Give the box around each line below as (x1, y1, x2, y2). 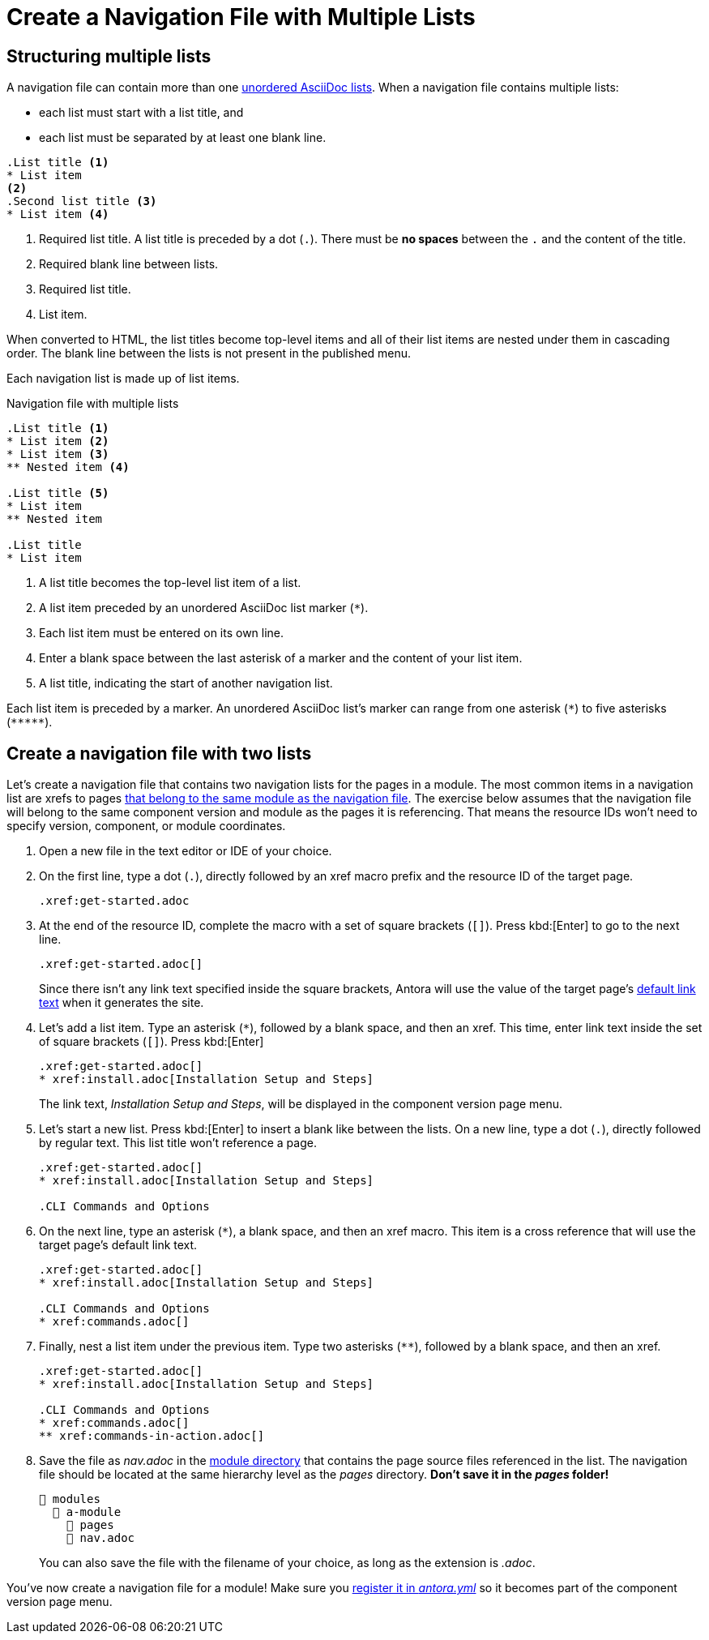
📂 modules (39, 1492, 100, 1506)
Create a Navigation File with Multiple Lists (6, 3, 476, 31)
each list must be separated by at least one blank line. (39, 131, 327, 145)
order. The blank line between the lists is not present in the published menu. (6, 346, 412, 361)
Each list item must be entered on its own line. (39, 626, 284, 640)
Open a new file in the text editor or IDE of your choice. (39, 844, 332, 859)
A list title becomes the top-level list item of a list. (39, 576, 301, 590)
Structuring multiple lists (6, 45, 211, 66)
